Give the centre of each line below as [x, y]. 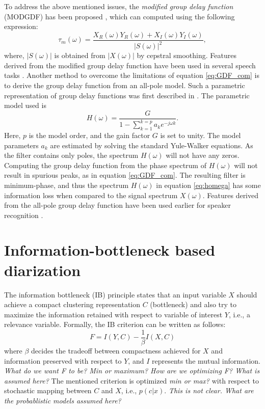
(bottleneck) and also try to [193, 304]
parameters [21, 145]
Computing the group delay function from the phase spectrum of [105, 165]
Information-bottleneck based [110, 250]
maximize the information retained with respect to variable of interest [113, 314]
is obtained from [80, 55]
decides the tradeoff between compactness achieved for [116, 351]
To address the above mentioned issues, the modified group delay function [119, 6]
